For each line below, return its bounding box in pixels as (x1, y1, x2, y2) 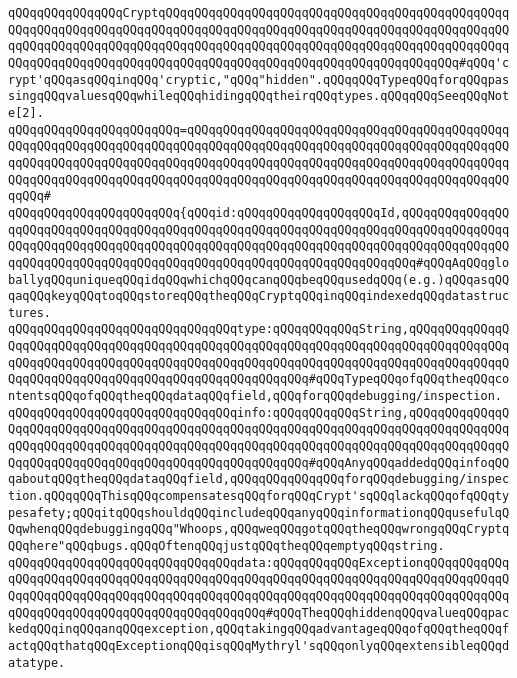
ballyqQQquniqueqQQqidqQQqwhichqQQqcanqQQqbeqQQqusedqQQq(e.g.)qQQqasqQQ (8, 272, 510, 287)
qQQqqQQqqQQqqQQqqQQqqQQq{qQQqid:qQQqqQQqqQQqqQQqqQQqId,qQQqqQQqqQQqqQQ (8, 205, 510, 220)
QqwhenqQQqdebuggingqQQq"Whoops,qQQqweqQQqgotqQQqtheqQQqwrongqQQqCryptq (8, 522, 510, 537)
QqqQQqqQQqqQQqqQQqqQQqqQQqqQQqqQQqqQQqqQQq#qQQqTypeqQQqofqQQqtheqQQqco (8, 372, 510, 387)
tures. (8, 305, 51, 320)
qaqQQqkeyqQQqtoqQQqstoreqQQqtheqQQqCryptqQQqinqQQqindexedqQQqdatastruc (8, 289, 510, 304)
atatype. (8, 655, 66, 670)
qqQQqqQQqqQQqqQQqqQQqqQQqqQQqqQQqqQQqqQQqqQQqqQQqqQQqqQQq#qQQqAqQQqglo (8, 255, 510, 270)
